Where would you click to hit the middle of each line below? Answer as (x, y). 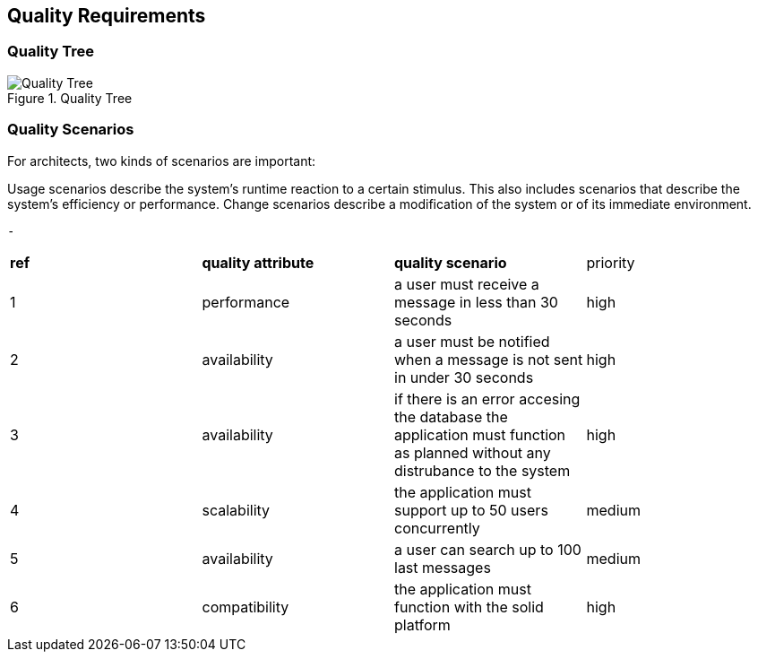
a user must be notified (472, 341)
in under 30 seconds (464, 377)
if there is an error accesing (487, 399)
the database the (451, 416)
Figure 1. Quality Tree (70, 98)
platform (422, 624)
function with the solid (469, 607)
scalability (236, 510)
